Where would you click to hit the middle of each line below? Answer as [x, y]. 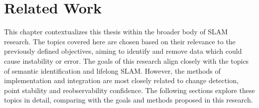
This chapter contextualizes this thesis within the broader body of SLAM [116, 32]
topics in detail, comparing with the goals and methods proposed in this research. [129, 100]
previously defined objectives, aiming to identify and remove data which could [123, 51]
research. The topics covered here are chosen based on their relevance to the [120, 41]
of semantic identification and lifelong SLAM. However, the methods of [112, 70]
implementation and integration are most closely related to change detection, [121, 80]
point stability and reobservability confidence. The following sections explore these [129, 90]
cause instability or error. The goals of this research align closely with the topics [127, 60]
